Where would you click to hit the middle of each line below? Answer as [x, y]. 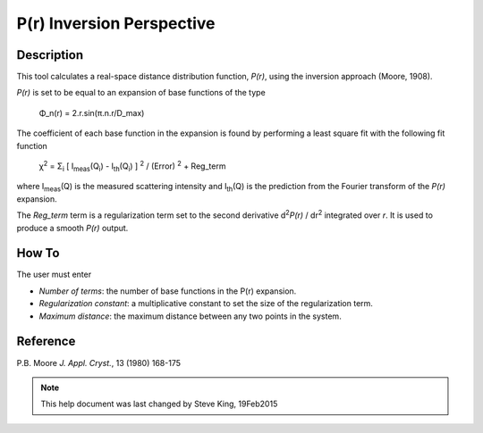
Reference [46, 341]
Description [50, 55]
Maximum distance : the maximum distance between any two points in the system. [190, 316]
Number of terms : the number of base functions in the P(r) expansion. [168, 291]
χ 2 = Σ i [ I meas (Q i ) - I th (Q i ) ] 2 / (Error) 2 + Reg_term [132, 166]
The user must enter [54, 275]
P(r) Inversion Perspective [116, 23]
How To [38, 253]
